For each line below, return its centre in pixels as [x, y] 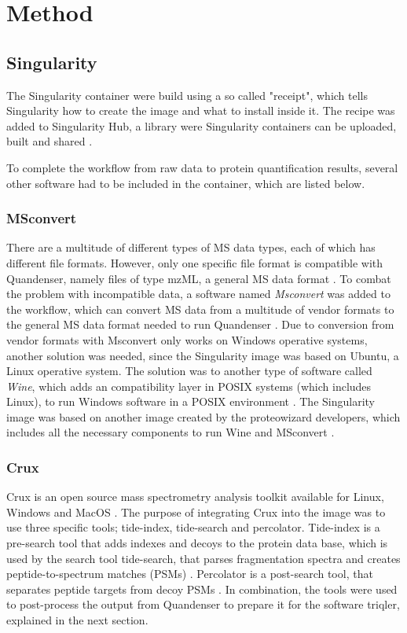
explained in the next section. [77, 620]
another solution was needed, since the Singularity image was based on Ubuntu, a [203, 355]
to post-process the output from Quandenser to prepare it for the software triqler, [203, 604]
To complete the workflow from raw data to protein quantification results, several [202, 167]
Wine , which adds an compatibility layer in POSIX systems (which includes [189, 386]
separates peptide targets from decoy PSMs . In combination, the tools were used [202, 589]
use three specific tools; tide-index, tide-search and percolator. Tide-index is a [193, 527]
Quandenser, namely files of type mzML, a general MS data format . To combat [199, 278]
